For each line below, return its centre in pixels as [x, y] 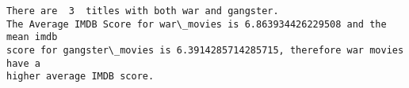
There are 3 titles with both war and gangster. [143, 11]
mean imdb [32, 37]
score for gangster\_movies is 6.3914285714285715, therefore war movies [205, 50]
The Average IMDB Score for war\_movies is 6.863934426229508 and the [197, 24]
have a [23, 63]
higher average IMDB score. [80, 77]
